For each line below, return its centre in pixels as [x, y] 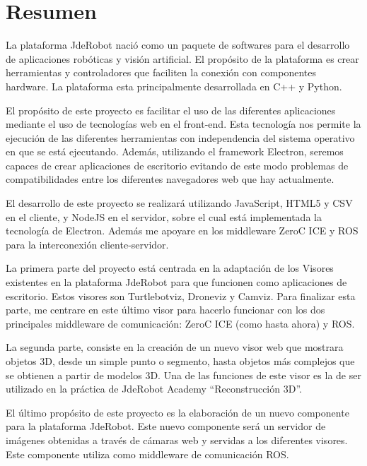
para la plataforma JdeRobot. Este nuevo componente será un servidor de [166, 426]
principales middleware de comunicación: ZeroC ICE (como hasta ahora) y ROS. [180, 323]
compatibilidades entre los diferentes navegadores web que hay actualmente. [170, 179]
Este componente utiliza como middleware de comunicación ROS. [147, 454]
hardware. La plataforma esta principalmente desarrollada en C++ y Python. [174, 86]
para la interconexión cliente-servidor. [87, 244]
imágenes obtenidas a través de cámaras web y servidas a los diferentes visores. [177, 440]
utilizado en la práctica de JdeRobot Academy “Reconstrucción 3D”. [154, 389]
